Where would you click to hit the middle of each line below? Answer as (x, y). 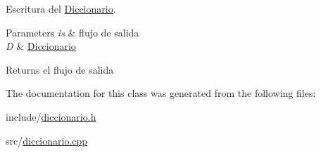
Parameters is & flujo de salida (73, 32)
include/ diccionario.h (51, 116)
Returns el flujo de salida (60, 69)
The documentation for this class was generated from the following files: (161, 93)
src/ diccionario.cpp (47, 140)
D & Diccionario (41, 46)
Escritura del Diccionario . (61, 8)
